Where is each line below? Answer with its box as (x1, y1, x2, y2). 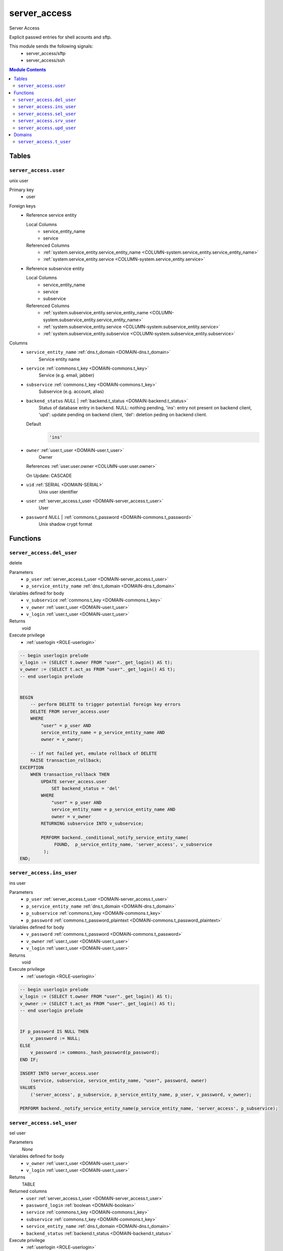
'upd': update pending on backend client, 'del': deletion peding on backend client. (38, 412, 207, 418)
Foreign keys (9, 203, 36, 209)
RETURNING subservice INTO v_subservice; (40, 821, 144, 826)
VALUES (19, 1085, 36, 1090)
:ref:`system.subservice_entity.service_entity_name (43, 310, 148, 316)
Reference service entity (26, 212, 77, 218)
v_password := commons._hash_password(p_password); (30, 1050, 160, 1055)
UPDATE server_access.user (40, 779, 107, 784)
